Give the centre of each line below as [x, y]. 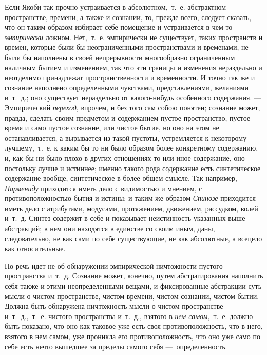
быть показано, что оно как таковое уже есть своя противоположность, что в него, [134, 326]
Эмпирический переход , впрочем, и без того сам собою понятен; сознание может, [132, 107]
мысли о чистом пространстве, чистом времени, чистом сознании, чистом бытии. [132, 296]
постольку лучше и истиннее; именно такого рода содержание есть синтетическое [133, 168]
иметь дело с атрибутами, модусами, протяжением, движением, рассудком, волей [131, 208]
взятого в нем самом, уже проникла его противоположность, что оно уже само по [133, 336]
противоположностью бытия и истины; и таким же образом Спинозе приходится [130, 198]
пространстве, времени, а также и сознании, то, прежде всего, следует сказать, [128, 17]
